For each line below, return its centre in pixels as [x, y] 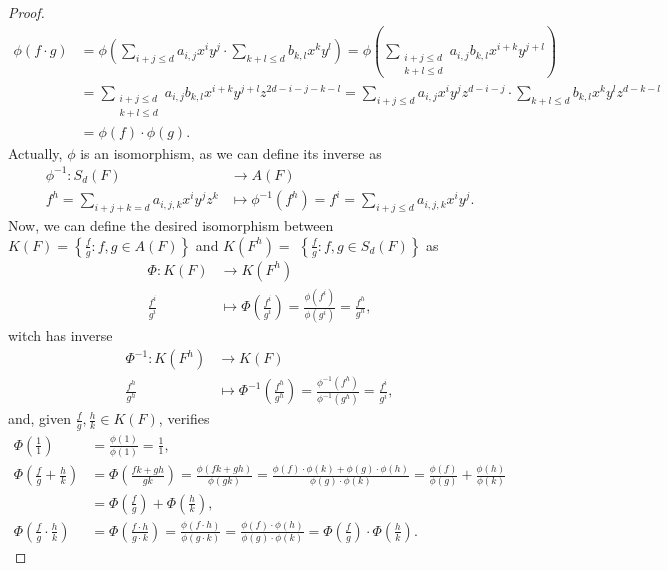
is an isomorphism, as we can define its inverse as [231, 152]
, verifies [184, 418]
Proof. [26, 12]
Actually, [35, 152]
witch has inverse [60, 335]
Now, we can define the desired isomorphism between [171, 225]
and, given [40, 418]
